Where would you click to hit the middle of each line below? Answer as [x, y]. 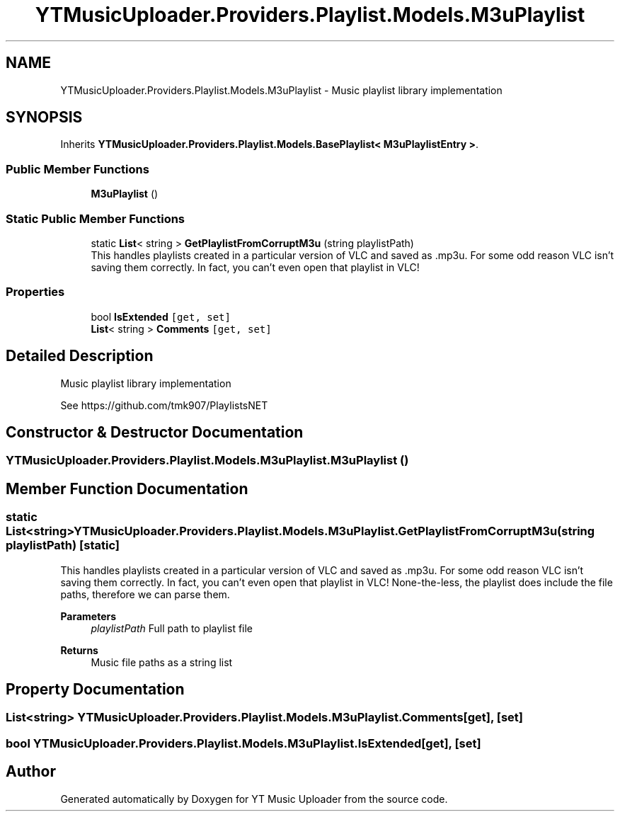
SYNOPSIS [44, 118]
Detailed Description [80, 356]
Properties [35, 292]
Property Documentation [95, 690]
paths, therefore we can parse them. [145, 594]
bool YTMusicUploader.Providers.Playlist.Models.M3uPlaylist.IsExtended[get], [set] [243, 743]
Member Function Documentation [127, 489]
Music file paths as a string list [162, 662]
